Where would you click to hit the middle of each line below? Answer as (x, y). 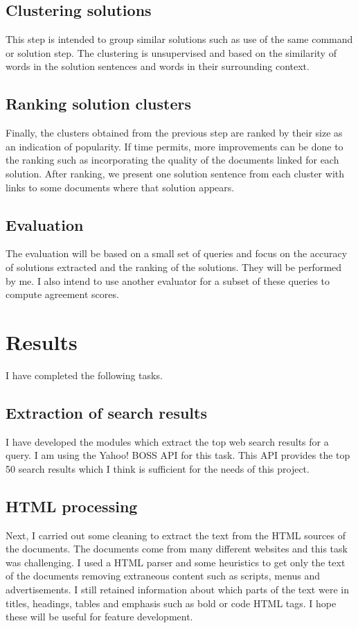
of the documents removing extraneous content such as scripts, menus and (163, 576)
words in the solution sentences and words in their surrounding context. (158, 66)
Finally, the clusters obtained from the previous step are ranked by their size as (174, 133)
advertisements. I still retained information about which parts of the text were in (177, 590)
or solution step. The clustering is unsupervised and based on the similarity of (171, 52)
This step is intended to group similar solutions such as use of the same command (179, 39)
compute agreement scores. (62, 294)
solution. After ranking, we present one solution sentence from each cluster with (175, 173)
